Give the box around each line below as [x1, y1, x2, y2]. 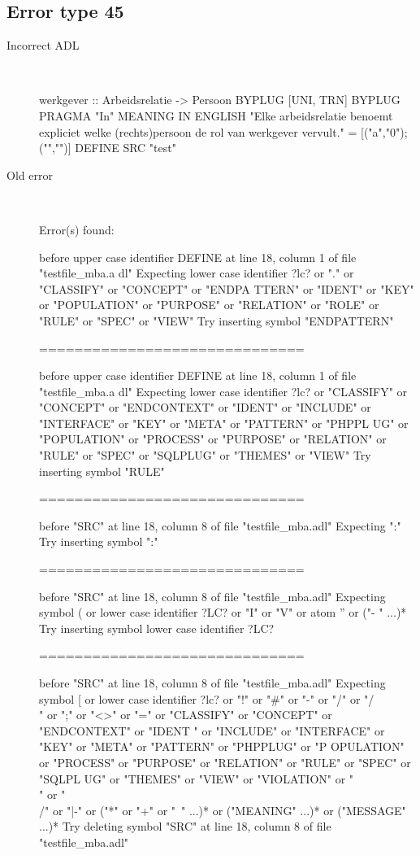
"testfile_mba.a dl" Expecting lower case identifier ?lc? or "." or [39, 264, 354, 281]
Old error [6, 166, 53, 183]
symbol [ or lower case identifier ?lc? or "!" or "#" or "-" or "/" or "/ [39, 690, 375, 707]
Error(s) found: [39, 220, 115, 238]
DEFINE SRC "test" [75, 139, 176, 156]
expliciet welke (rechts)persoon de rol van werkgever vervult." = [39, 123, 357, 140]
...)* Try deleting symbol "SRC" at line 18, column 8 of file [39, 818, 331, 835]
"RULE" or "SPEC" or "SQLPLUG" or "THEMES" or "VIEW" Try [39, 447, 371, 464]
